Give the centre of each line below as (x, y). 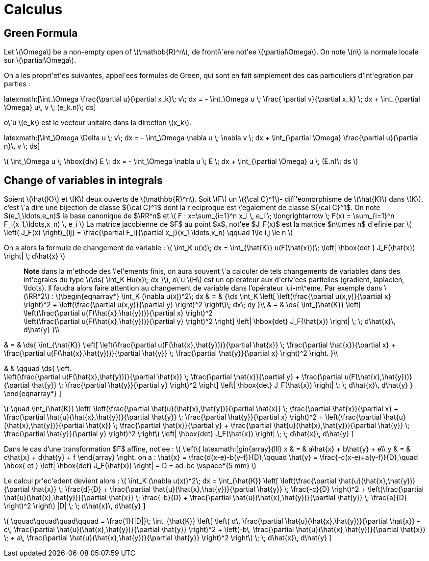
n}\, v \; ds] (22, 146)
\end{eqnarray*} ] (33, 394)
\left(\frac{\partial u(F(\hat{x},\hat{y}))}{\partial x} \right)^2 (118, 313)
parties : (17, 84)
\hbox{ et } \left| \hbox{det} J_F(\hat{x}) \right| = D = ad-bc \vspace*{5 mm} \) (130, 466)
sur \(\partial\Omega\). (40, 60)
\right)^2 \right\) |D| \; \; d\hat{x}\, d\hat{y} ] (75, 506)
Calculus (33, 9)
